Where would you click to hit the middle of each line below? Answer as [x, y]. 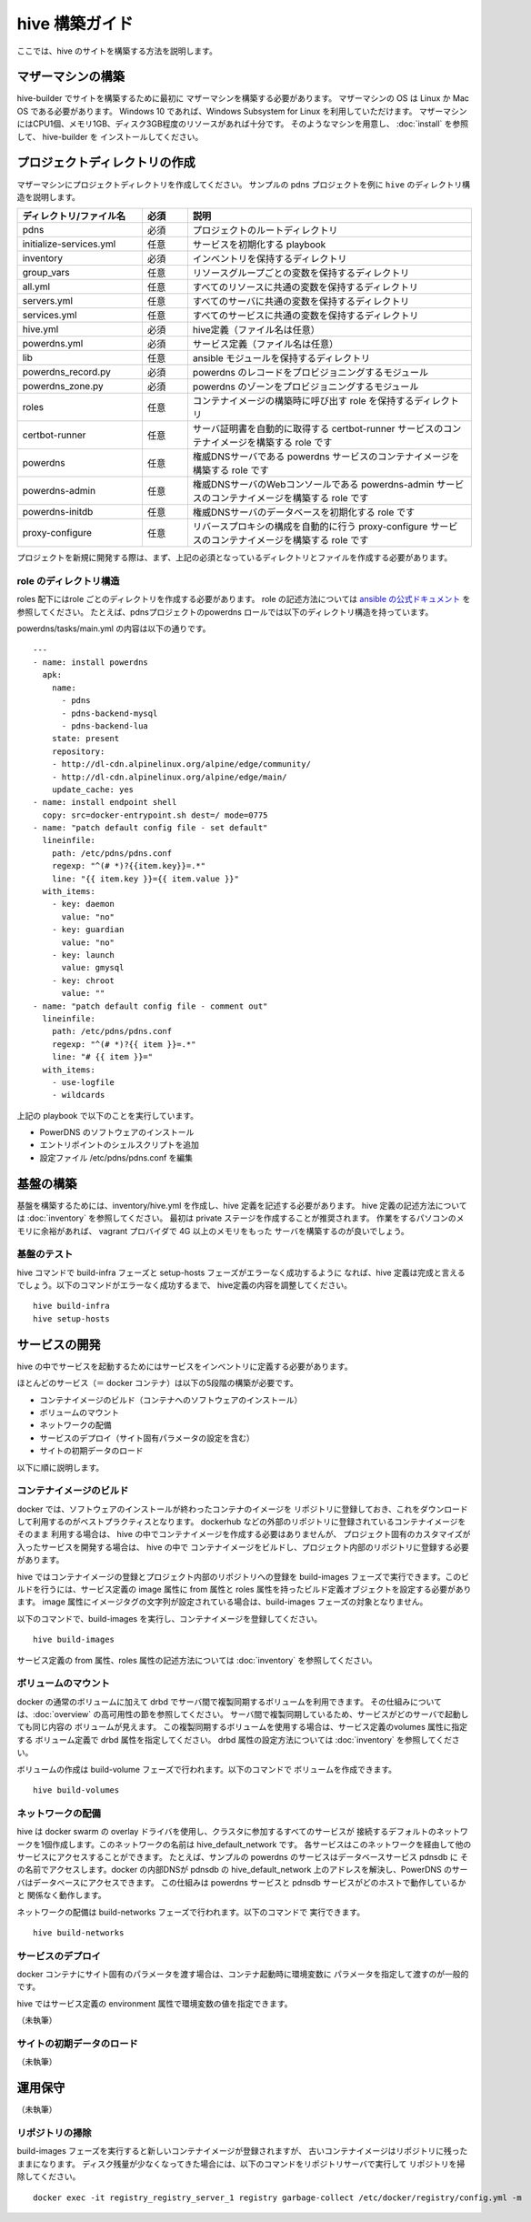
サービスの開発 [59, 1345]
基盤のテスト [45, 1254]
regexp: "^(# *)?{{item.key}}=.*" [129, 866]
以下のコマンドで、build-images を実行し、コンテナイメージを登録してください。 [170, 1618]
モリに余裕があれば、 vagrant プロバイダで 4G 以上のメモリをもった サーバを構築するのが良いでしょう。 [213, 1231]
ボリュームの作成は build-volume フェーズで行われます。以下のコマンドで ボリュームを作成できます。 [207, 1769]
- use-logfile [83, 1082]
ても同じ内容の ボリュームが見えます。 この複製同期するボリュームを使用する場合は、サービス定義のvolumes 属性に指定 [242, 1727]
